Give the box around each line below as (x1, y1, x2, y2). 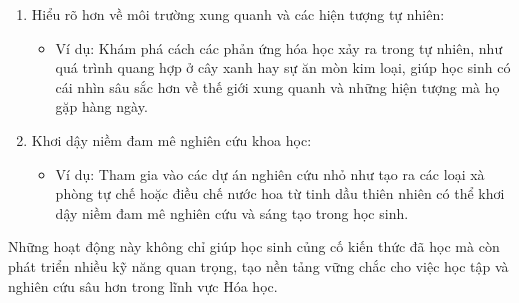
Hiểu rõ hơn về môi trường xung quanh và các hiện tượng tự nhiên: (31, 4, 445, 24)
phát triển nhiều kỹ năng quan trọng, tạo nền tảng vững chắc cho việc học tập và (8, 255, 509, 276)
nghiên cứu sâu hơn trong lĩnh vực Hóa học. (8, 275, 278, 296)
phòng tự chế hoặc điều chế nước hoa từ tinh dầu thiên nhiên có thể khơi (55, 183, 505, 204)
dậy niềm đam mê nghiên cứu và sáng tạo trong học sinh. (55, 202, 409, 223)
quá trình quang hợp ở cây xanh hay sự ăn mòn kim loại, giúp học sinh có (55, 57, 511, 78)
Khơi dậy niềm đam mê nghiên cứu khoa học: (31, 129, 312, 150)
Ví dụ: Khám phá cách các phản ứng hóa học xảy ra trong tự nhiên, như (55, 37, 503, 58)
